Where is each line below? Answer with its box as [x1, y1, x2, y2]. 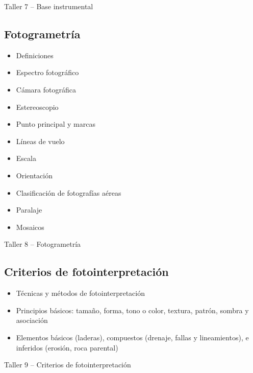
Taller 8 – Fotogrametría [4, 239, 81, 249]
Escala [16, 153, 36, 164]
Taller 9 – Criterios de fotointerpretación [4, 359, 131, 370]
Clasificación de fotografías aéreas [16, 187, 121, 198]
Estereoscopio [16, 101, 59, 112]
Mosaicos [16, 221, 44, 232]
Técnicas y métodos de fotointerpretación [16, 288, 145, 298]
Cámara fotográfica [16, 84, 76, 95]
